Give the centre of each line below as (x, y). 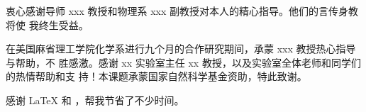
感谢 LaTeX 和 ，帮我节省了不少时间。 (95, 100)
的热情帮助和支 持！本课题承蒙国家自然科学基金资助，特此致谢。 (156, 76)
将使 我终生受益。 (47, 24)
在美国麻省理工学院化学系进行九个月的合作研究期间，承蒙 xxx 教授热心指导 (181, 49)
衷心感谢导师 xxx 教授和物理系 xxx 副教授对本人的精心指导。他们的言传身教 (182, 11)
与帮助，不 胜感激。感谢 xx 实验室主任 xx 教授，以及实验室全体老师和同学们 (183, 62)
